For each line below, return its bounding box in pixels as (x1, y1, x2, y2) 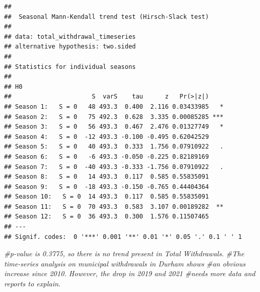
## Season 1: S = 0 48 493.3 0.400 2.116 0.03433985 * (4, 103, 224, 110)
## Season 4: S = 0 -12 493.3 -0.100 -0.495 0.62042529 (4, 133, 209, 140)
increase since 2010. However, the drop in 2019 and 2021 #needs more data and (4, 268, 255, 279)
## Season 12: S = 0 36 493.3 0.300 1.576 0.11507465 (4, 213, 209, 221)
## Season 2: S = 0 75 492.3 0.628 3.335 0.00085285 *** (4, 113, 224, 120)
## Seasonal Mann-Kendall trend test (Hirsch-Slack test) (4, 13, 209, 20)
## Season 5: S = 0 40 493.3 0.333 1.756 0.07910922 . (4, 143, 224, 151)
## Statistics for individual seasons (4, 63, 136, 70)
